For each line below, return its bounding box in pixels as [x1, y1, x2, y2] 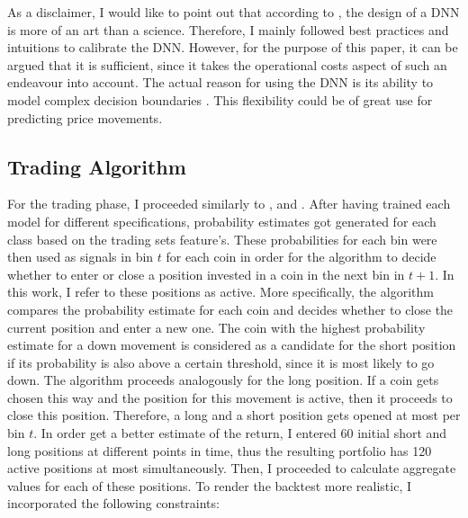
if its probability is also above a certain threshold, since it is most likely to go [7, 353, 435, 371]
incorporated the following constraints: [7, 494, 220, 513]
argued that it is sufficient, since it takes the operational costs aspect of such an [7, 55, 447, 74]
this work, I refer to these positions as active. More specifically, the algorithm [7, 282, 434, 301]
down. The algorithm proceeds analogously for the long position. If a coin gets [7, 371, 439, 389]
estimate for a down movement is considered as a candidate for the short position [7, 335, 456, 354]
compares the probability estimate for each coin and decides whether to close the [7, 299, 454, 318]
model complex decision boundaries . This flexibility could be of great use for [7, 90, 433, 109]
